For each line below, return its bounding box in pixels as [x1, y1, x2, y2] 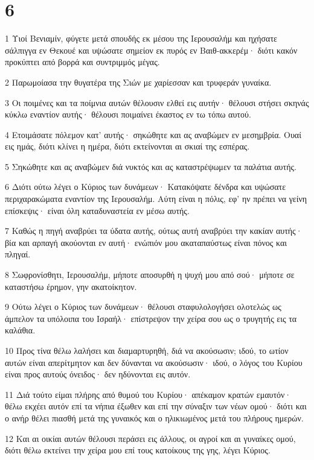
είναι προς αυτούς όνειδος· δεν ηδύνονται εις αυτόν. [5, 368, 191, 380]
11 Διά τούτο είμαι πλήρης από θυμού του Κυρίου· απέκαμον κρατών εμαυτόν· [5, 388, 292, 400]
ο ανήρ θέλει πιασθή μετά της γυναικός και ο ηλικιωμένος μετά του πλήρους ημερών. [5, 411, 304, 424]
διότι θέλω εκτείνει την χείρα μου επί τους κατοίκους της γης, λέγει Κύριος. [5, 444, 271, 456]
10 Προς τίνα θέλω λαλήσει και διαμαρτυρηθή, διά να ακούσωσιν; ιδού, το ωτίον [5, 344, 289, 356]
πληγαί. [5, 248, 31, 260]
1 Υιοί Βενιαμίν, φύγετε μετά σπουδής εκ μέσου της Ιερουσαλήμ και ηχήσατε [5, 32, 277, 45]
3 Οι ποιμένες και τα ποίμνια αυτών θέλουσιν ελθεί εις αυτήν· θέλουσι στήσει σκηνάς [5, 96, 309, 109]
